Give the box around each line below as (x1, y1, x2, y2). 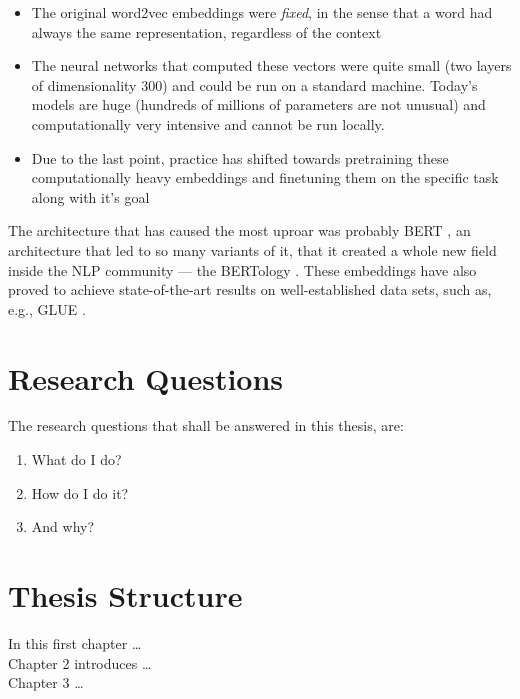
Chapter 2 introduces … (8, 652, 152, 673)
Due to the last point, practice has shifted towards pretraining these (31, 147, 449, 168)
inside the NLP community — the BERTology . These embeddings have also (8, 259, 477, 280)
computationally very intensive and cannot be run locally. (31, 113, 385, 134)
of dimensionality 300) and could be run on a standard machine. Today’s (31, 74, 478, 95)
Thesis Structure (8, 575, 243, 615)
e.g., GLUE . (8, 298, 86, 319)
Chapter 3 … (8, 672, 84, 693)
